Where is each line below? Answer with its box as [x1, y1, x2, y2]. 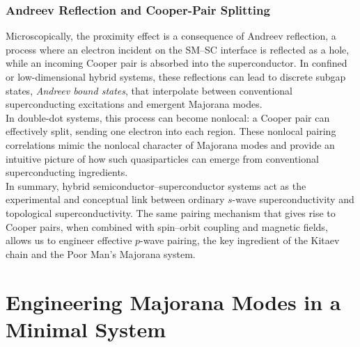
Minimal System [6, 314, 166, 343]
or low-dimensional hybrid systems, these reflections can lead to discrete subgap [6, 70, 346, 83]
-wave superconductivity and [232, 192, 354, 207]
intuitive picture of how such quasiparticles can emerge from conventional [6, 151, 319, 166]
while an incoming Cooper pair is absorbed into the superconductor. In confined [6, 56, 347, 70]
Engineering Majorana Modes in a [6, 287, 341, 316]
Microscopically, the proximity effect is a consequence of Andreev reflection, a [6, 29, 336, 43]
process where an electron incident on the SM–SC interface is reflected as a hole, [6, 42, 350, 56]
